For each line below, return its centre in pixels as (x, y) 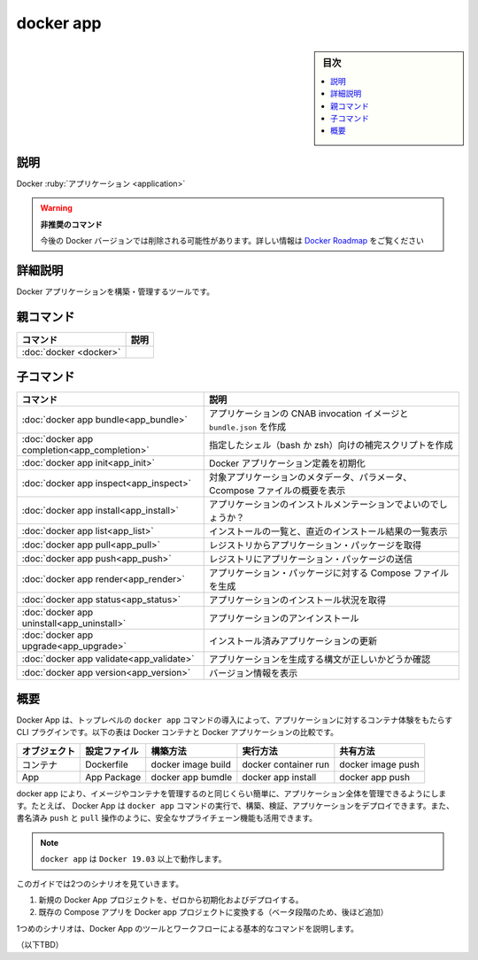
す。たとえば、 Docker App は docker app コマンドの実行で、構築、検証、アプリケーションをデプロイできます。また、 (235, 806)
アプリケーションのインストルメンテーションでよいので (324, 505)
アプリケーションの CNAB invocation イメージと (309, 414)
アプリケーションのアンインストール (284, 618)
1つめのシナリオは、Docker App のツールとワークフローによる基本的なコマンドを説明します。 (187, 928)
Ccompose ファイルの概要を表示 (278, 491)
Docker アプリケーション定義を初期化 (288, 463)
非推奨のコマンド (71, 224)
